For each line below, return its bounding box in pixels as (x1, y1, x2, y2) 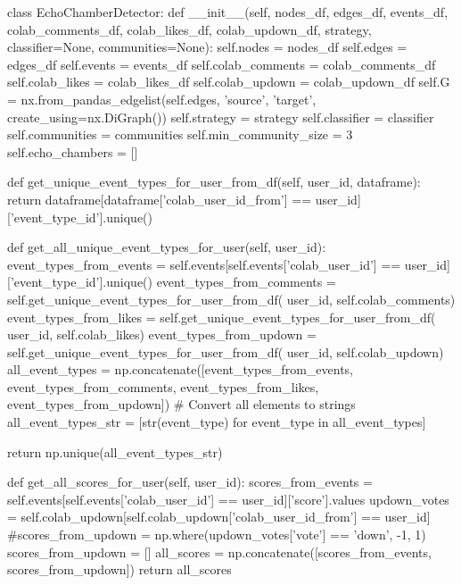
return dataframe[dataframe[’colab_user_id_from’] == (7, 189, 312, 208)
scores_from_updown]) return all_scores (7, 560, 232, 579)
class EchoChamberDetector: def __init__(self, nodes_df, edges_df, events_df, (7, 3, 449, 21)
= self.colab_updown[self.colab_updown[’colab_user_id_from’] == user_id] (7, 507, 431, 526)
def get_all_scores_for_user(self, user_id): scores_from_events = (7, 472, 373, 491)
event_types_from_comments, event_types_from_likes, (7, 377, 319, 396)
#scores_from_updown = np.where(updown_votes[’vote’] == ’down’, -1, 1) (7, 525, 426, 544)
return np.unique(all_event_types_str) (7, 442, 223, 461)
